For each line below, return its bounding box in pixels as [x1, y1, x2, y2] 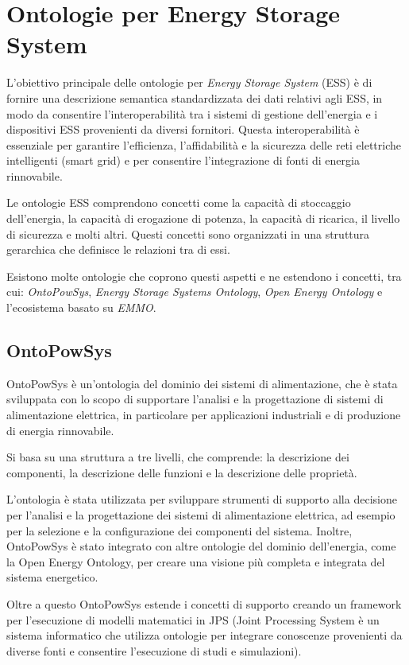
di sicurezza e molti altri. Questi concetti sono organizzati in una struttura [6, 225, 370, 242]
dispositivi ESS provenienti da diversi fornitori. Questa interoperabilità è [6, 121, 360, 138]
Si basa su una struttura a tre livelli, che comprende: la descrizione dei [6, 449, 349, 465]
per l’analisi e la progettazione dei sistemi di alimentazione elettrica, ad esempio [6, 506, 395, 523]
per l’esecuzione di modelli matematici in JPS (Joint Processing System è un [6, 611, 380, 628]
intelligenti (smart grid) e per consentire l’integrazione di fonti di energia [6, 152, 360, 169]
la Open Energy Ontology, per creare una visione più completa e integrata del [6, 553, 385, 570]
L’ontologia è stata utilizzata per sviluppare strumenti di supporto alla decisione [6, 491, 397, 507]
